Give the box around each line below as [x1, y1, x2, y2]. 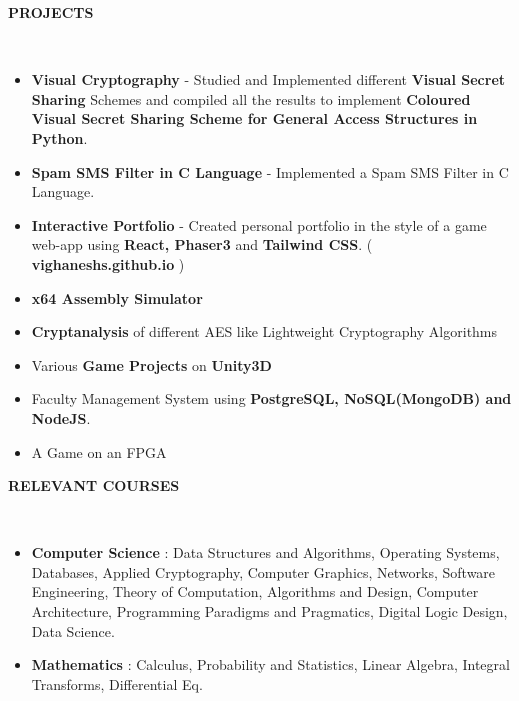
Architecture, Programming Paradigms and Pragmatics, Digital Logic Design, [31, 601, 508, 622]
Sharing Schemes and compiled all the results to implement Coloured [31, 88, 471, 109]
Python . [31, 127, 88, 148]
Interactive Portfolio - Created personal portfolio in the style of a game [31, 214, 487, 235]
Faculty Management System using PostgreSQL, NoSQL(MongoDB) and [31, 388, 512, 409]
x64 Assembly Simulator [31, 287, 203, 308]
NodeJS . [31, 407, 91, 428]
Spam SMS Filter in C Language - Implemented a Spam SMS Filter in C [31, 161, 509, 182]
